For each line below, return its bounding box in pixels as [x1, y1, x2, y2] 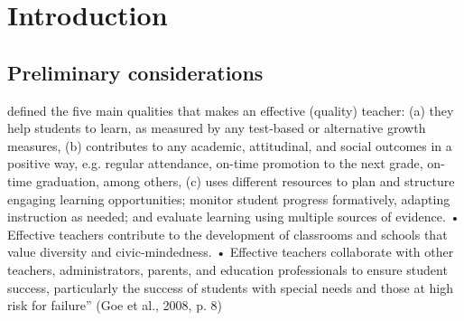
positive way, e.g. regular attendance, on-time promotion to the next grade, [7, 154, 423, 173]
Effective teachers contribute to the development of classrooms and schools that [7, 224, 448, 243]
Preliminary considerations [7, 58, 264, 86]
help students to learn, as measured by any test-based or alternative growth [7, 118, 426, 137]
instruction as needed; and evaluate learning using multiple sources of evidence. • [7, 207, 460, 226]
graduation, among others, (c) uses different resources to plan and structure [35, 171, 455, 190]
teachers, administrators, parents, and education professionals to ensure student [7, 260, 448, 279]
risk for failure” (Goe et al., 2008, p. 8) [7, 296, 222, 315]
